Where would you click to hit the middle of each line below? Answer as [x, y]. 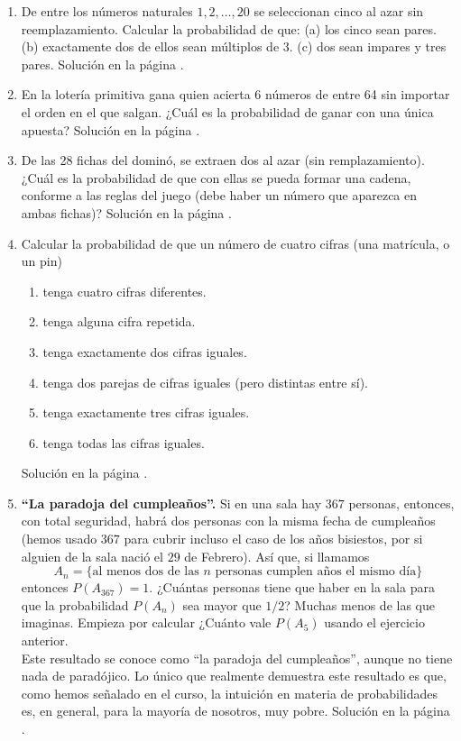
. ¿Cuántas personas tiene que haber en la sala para [292, 587]
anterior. [45, 640]
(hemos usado [59, 539]
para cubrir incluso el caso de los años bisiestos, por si [273, 539]
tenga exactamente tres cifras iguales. [146, 412]
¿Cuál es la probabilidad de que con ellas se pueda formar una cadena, [216, 177]
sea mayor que [222, 604]
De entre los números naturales [107, 11]
